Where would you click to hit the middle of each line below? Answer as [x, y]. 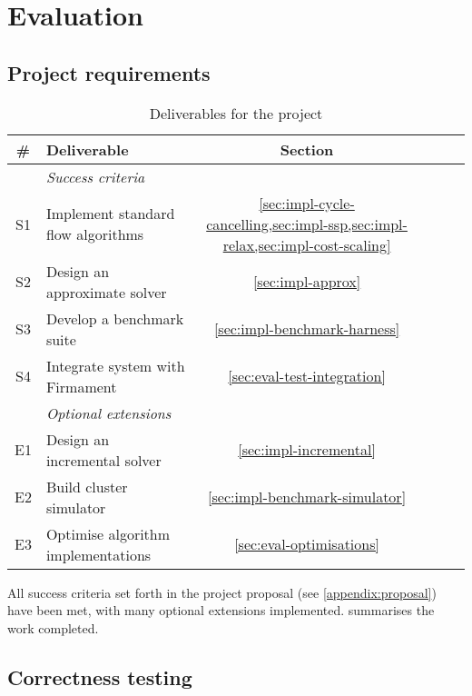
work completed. [53, 627]
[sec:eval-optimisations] [307, 544]
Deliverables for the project [236, 113]
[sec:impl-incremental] [307, 450]
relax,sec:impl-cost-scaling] [307, 244]
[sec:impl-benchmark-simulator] [307, 497]
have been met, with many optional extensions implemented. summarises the [221, 610]
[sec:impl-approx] [307, 282]
